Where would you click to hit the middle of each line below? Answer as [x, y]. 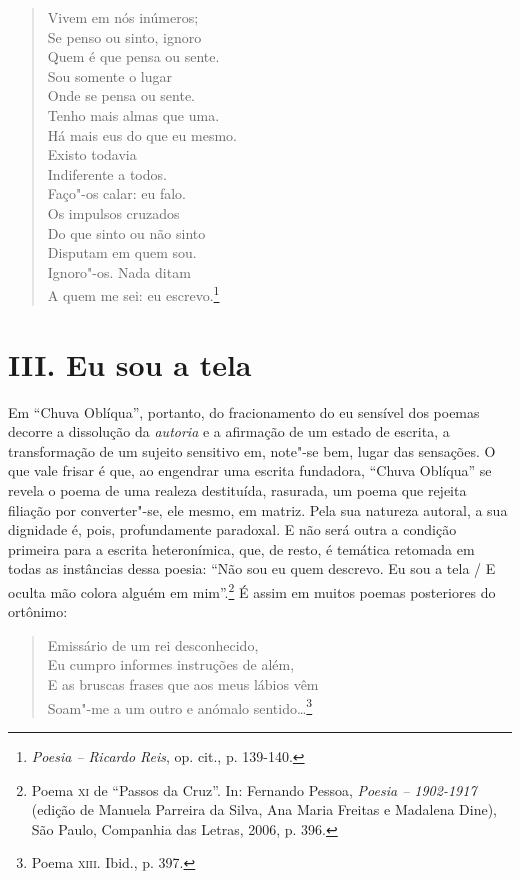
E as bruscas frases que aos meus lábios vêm [183, 684]
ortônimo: [38, 611]
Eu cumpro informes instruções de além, [171, 664]
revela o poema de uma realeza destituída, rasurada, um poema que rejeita [237, 490]
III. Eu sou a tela [130, 363]
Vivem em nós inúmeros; [123, 17]
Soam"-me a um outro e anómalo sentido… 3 [180, 706]
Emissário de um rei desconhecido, [153, 644]
